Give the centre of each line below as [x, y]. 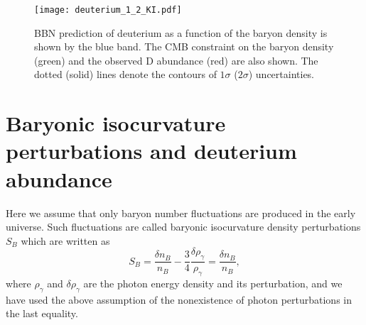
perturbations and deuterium [151, 151]
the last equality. [42, 313]
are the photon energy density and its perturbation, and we [213, 283]
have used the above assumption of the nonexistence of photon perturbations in [179, 299]
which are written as [65, 240]
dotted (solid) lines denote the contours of [125, 74]
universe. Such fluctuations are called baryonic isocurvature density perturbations [183, 227]
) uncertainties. [281, 74]
